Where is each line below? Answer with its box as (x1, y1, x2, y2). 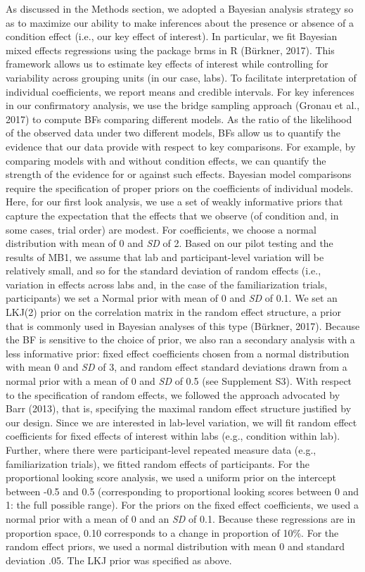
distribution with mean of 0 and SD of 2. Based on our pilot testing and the (6, 236, 333, 250)
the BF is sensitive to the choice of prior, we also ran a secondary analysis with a (6, 332, 355, 347)
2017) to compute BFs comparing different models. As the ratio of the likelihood (6, 111, 352, 126)
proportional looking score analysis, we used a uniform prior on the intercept (6, 470, 337, 485)
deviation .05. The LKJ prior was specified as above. (6, 552, 232, 567)
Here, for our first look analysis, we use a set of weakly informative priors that (6, 194, 343, 209)
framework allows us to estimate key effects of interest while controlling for (6, 56, 328, 71)
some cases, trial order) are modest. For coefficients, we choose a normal (6, 222, 316, 236)
